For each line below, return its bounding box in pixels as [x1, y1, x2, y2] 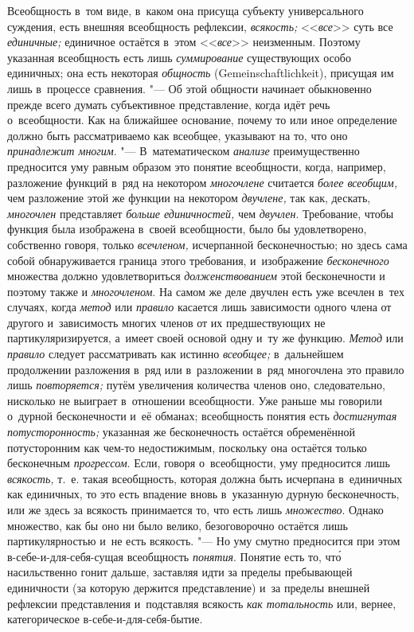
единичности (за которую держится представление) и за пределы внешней [7, 579, 370, 595]
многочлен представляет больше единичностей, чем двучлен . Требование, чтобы [7, 205, 394, 221]
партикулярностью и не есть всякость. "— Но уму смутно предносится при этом [7, 533, 400, 549]
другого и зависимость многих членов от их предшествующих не [7, 314, 326, 330]
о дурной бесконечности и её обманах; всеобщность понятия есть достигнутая [7, 408, 397, 424]
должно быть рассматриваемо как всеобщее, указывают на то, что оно [7, 127, 348, 143]
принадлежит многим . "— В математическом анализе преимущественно [7, 142, 360, 159]
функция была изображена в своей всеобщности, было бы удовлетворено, [7, 220, 367, 237]
